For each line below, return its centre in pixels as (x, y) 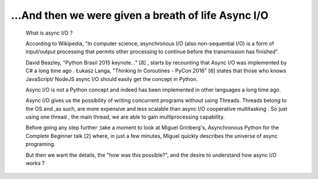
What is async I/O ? (49, 33)
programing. (41, 144)
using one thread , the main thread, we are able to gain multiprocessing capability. (125, 117)
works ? (35, 163)
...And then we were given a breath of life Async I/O (140, 15)
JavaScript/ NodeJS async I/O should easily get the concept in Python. (112, 79)
